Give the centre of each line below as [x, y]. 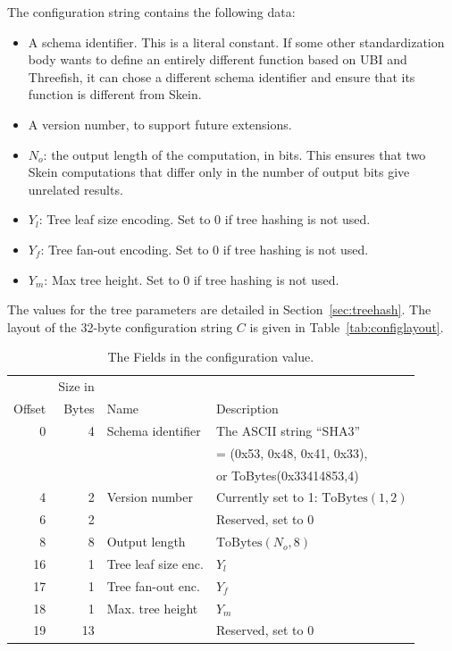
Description [247, 408]
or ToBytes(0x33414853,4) [287, 475]
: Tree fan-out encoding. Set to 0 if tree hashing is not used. [205, 249]
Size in [76, 386]
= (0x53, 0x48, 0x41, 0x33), [292, 452]
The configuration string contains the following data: [151, 12]
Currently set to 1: [267, 497]
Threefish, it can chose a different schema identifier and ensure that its [222, 76]
